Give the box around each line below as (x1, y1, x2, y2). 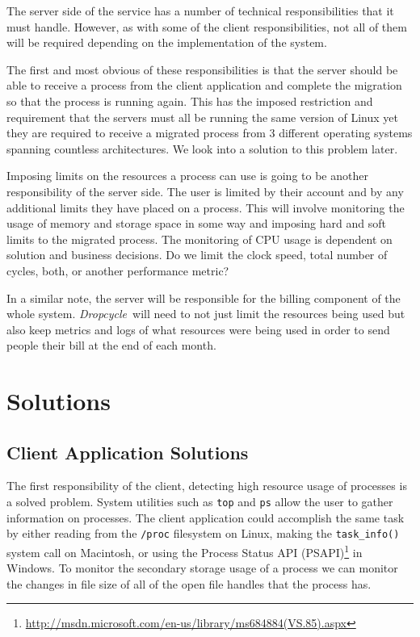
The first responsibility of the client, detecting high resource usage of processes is (6, 477, 407, 494)
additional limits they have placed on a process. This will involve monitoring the (6, 199, 405, 216)
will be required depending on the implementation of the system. (6, 34, 327, 51)
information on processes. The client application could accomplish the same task (6, 509, 405, 526)
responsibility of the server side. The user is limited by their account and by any (6, 182, 404, 199)
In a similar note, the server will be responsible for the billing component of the (6, 289, 401, 306)
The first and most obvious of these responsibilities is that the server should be (6, 61, 398, 78)
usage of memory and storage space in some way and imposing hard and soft (6, 215, 386, 232)
